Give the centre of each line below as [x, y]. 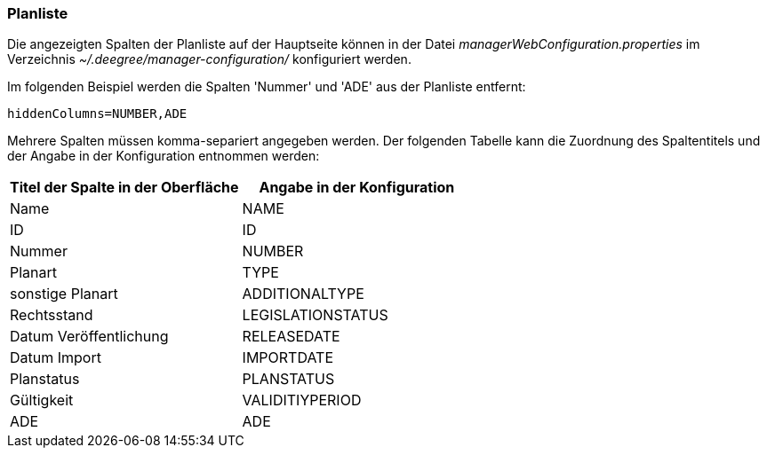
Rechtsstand [52, 315]
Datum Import [56, 358]
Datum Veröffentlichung [89, 337]
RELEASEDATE [291, 337]
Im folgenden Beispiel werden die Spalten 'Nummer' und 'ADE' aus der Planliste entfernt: [267, 87]
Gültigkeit [42, 400]
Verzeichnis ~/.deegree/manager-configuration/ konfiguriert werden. [209, 59]
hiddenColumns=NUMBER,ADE [97, 114]
